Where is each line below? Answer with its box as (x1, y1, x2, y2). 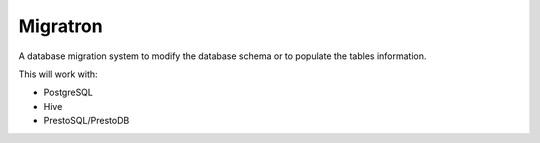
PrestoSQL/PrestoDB (43, 115, 130, 127)
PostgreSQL (43, 86, 94, 99)
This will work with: (18, 68, 99, 80)
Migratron (18, 15, 104, 37)
